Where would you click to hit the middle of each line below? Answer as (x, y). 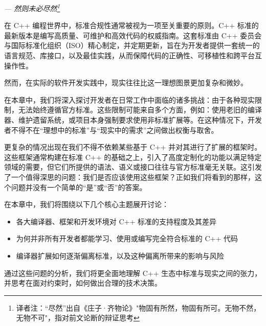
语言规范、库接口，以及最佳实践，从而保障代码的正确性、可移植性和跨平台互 (133, 55)
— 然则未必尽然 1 (32, 7)
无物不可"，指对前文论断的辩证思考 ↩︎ (78, 318)
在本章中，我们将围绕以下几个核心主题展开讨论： (86, 204)
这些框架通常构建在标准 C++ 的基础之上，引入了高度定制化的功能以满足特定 (133, 157)
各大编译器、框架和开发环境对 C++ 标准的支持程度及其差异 (116, 221)
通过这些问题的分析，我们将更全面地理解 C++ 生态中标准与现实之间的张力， (133, 273)
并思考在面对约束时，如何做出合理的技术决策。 (83, 283)
